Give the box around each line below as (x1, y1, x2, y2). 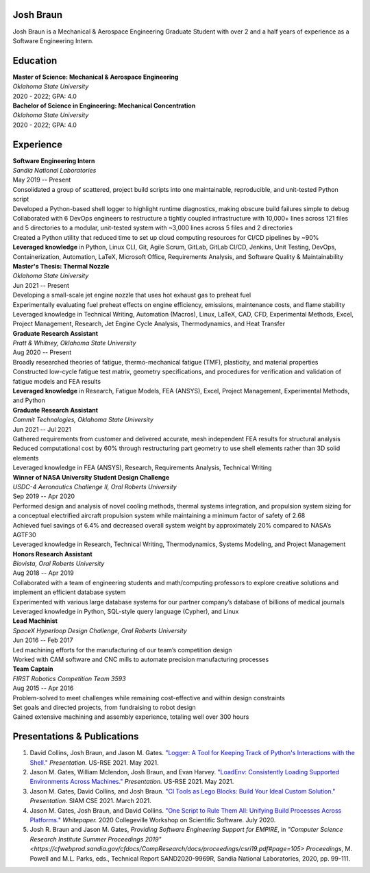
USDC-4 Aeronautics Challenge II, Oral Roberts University (12, 482, 177, 491)
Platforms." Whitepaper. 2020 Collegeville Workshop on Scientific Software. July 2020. (29, 815, 276, 824)
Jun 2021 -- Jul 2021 (12, 425, 72, 433)
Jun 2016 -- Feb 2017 (12, 636, 73, 644)
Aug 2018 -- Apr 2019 (12, 569, 75, 577)
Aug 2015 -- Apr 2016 (12, 684, 74, 692)
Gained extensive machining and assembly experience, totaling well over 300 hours (12, 713, 249, 721)
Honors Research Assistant (12, 550, 92, 558)
